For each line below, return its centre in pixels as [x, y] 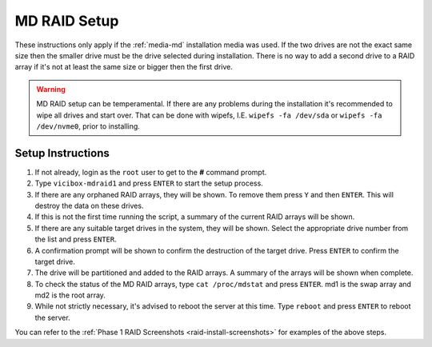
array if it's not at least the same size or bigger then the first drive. [124, 67]
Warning [51, 89]
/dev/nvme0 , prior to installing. [88, 126]
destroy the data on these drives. [89, 205]
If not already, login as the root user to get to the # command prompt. [151, 172]
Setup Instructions [62, 153]
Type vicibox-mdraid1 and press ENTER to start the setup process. [149, 183]
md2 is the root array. [70, 295]
